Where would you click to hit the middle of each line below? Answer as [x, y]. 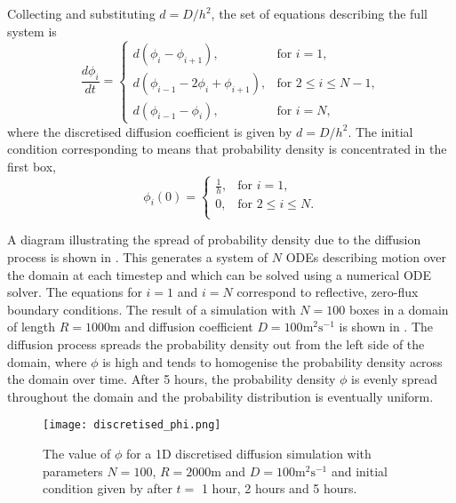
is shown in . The [386, 327]
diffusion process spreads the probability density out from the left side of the [216, 344]
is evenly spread [395, 379]
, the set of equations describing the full [319, 13]
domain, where [47, 361]
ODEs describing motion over [366, 257]
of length [32, 327]
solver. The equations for [75, 292]
